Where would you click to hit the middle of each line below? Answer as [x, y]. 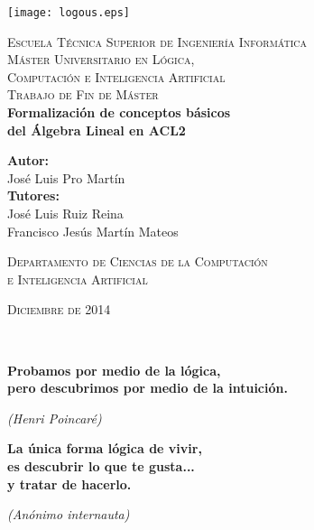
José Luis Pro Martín [66, 177]
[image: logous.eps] [69, 13]
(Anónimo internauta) [69, 514]
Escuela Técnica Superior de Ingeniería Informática [157, 41]
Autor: [28, 160]
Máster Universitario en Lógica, [101, 59]
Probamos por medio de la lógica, [114, 370]
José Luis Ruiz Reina [65, 213]
